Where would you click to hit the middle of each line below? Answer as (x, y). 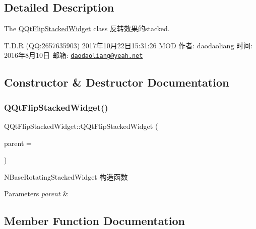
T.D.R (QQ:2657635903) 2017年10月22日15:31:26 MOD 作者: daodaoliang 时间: (128, 45)
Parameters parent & (36, 194)
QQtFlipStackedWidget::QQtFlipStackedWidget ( (81, 126)
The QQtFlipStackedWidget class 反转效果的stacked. (87, 28)
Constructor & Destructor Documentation (117, 82)
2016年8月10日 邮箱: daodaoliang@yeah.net (74, 55)
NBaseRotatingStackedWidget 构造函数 (66, 176)
